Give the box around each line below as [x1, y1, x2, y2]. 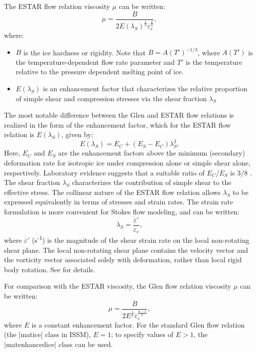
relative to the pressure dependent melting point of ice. [15, 66, 184, 77]
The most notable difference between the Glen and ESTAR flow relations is [4, 110, 234, 120]
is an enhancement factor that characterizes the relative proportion [43, 83, 248, 93]
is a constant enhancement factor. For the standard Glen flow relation [31, 319, 245, 330]
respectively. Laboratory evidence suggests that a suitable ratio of [4, 167, 205, 177]
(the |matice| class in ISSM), [4, 329, 91, 340]
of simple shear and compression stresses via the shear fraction [15, 93, 207, 103]
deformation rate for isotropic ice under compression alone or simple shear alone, [4, 158, 251, 168]
